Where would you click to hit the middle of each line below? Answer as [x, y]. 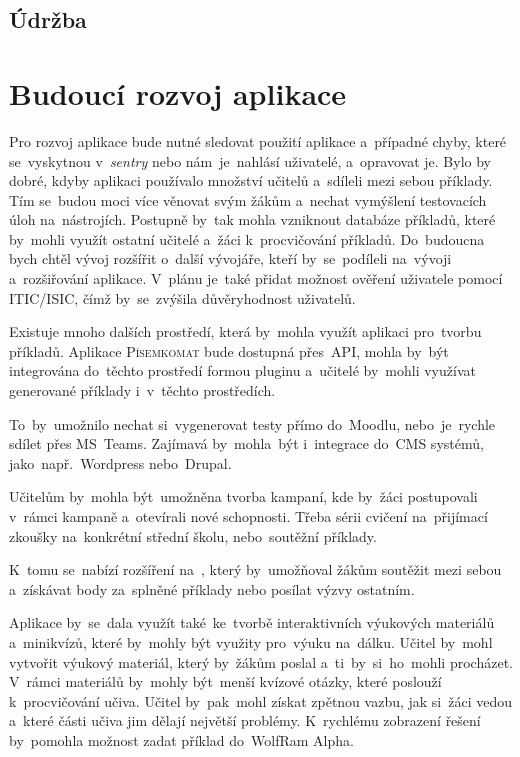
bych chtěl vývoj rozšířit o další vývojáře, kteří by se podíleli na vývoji [230, 258]
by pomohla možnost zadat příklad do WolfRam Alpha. [181, 739]
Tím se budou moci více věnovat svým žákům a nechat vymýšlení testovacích [248, 199]
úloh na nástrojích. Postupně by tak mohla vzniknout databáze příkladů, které [252, 219]
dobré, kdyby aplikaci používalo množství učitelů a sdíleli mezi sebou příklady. [251, 180]
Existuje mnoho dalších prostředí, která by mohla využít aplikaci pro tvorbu [245, 331]
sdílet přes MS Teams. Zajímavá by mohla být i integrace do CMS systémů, [246, 443]
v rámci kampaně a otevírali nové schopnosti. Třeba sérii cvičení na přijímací [248, 516]
